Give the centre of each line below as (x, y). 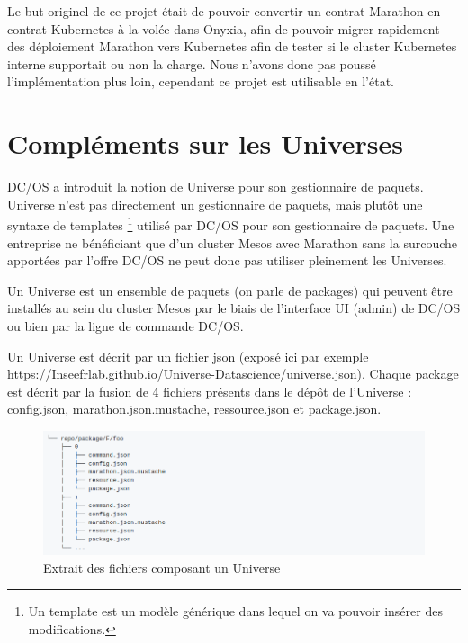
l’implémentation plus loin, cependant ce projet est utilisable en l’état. (201, 81)
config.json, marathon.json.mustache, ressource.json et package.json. (194, 409)
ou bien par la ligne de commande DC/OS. (126, 325)
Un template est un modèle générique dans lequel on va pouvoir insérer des (235, 611)
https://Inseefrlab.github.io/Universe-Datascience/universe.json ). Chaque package (233, 374)
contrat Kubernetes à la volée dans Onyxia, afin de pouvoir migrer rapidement (224, 28)
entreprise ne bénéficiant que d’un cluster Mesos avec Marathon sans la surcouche (233, 242)
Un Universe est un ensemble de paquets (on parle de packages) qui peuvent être (230, 290)
